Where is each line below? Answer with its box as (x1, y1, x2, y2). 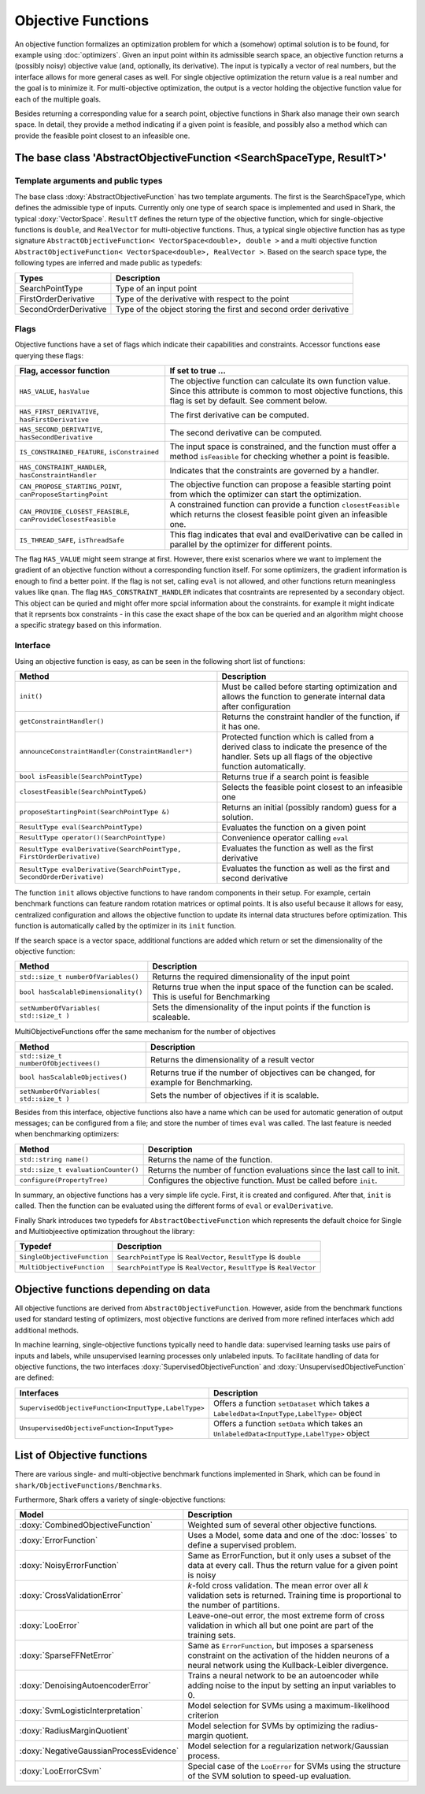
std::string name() (19, 1155, 90, 1164)
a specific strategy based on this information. (14, 621, 161, 630)
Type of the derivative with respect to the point (115, 293, 290, 304)
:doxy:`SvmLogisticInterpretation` (19, 1705, 143, 1716)
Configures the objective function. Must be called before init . (147, 1174, 378, 1185)
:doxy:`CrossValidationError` (19, 1590, 124, 1601)
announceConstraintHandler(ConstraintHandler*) (19, 747, 193, 756)
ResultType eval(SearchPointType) (19, 823, 143, 832)
